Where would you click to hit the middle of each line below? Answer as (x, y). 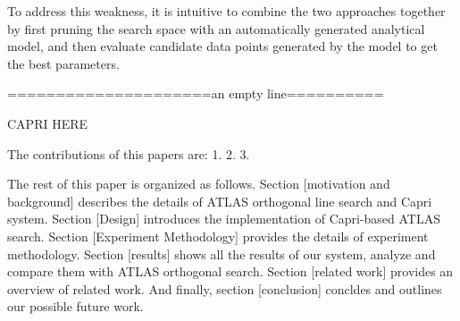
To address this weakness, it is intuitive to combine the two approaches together (226, 11)
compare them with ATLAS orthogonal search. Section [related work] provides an (230, 271)
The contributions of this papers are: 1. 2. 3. (129, 153)
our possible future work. (75, 306)
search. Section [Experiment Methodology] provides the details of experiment (218, 236)
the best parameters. (63, 63)
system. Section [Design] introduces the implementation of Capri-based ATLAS (224, 219)
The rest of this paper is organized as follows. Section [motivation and (199, 184)
